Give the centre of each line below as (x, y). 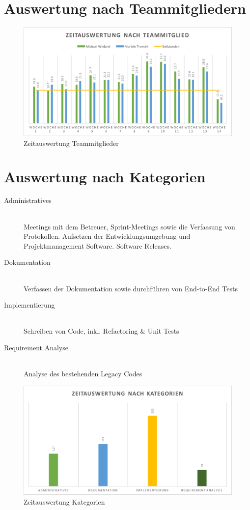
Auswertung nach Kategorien (105, 177)
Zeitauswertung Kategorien (64, 502)
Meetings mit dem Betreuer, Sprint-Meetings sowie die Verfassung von (129, 226)
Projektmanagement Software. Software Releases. (97, 245)
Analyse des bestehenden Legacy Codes (83, 374)
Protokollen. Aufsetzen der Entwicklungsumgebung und (107, 236)
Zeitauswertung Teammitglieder (71, 143)
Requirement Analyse (36, 347)
